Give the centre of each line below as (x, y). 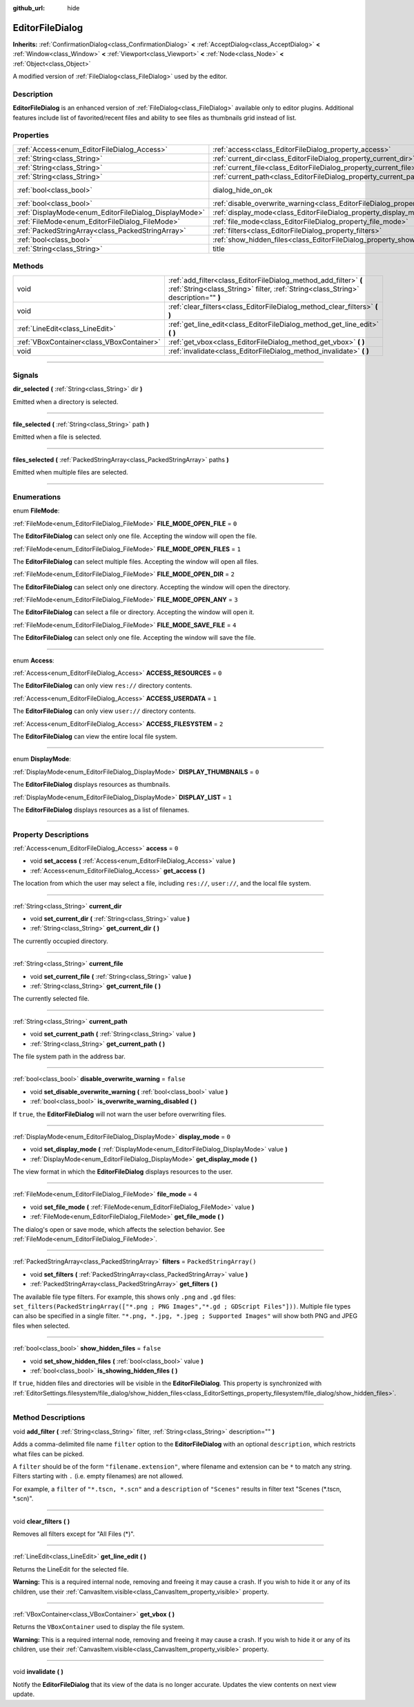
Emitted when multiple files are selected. (70, 473)
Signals (26, 375)
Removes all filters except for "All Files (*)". (74, 1534)
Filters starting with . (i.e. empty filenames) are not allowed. (98, 1476)
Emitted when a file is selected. (57, 437)
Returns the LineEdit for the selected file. (71, 1569)
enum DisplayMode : (42, 759)
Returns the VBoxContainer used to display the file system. (99, 1627)
